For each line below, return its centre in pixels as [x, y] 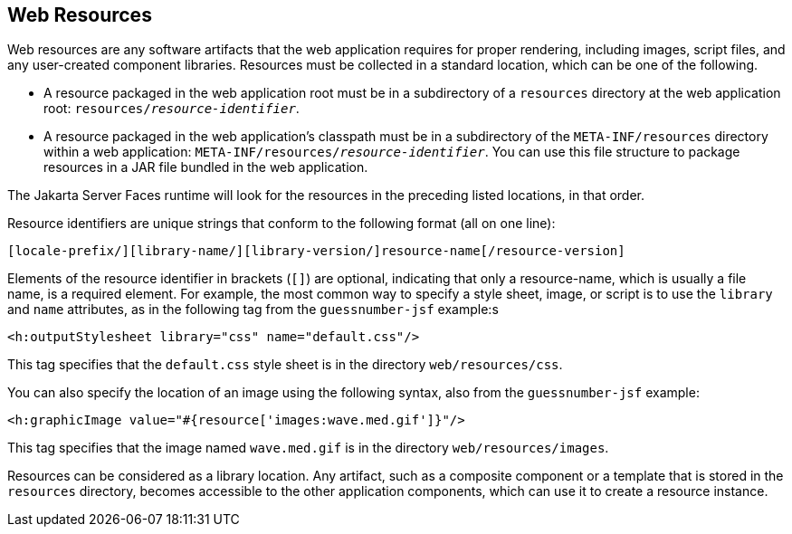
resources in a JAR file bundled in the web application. [206, 167]
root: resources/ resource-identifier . [172, 109]
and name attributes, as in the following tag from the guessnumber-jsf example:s [253, 310]
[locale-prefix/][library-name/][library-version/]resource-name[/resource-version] [316, 251]
